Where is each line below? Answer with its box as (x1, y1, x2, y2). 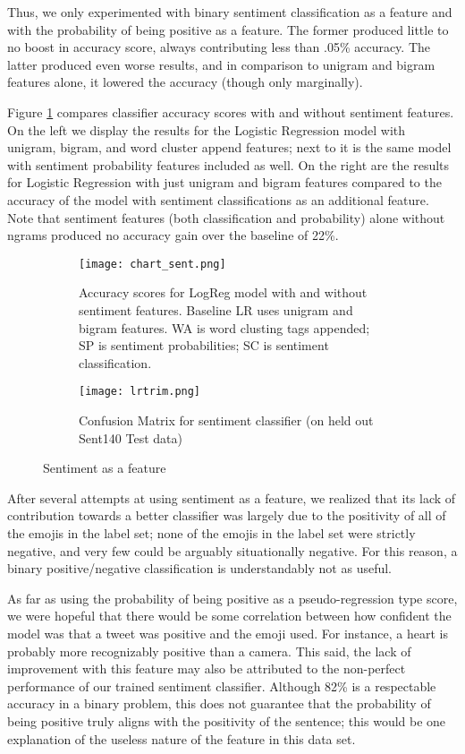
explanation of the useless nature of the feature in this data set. (7, 729, 356, 748)
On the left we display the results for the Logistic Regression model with (7, 120, 406, 139)
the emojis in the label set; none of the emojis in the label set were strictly (7, 523, 416, 542)
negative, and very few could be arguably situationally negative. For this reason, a (7, 541, 458, 560)
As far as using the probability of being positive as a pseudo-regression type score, (7, 588, 458, 607)
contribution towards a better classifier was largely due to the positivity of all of (7, 506, 446, 525)
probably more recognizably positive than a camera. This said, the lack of (7, 641, 411, 660)
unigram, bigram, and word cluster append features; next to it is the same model (7, 138, 452, 157)
